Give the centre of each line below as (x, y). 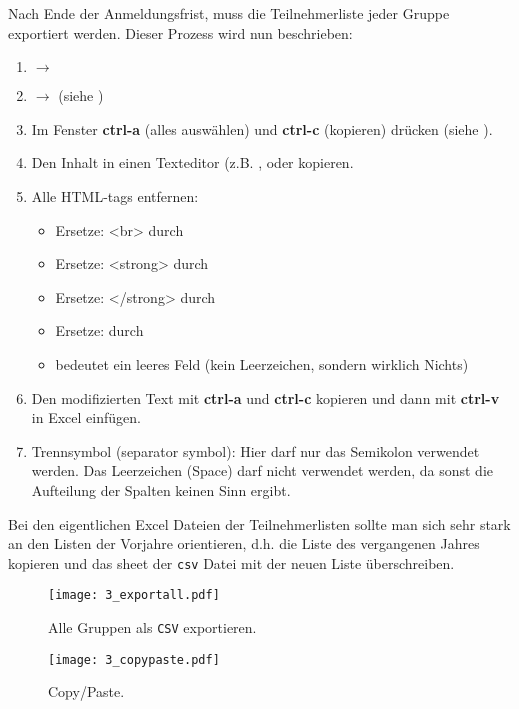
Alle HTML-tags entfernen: (115, 195)
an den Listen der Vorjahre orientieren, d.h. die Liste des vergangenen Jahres (244, 543)
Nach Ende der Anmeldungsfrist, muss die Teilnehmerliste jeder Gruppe (229, 13)
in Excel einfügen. (86, 417)
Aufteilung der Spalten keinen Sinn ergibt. (161, 489)
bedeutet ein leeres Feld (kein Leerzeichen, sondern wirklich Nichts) (262, 363)
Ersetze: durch (99, 330)
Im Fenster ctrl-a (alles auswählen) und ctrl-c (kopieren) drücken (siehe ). (262, 128)
